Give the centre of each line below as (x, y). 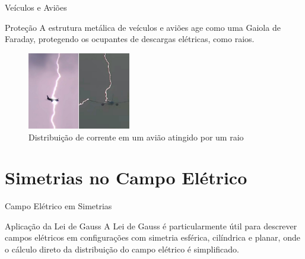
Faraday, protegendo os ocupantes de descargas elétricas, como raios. (130, 39)
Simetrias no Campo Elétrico (126, 178)
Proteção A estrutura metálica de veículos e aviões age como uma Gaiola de (143, 27)
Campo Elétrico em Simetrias (58, 206)
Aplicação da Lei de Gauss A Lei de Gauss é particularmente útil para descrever (151, 226)
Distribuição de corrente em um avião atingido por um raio (136, 137)
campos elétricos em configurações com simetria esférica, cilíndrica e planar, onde (152, 237)
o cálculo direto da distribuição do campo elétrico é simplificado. (122, 249)
